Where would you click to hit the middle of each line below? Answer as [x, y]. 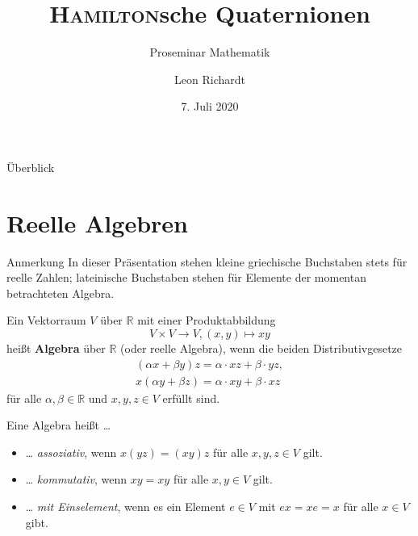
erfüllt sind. [191, 398]
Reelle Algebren [97, 222]
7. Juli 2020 [210, 106]
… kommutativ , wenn [76, 479]
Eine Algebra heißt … [59, 425]
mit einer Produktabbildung [207, 320]
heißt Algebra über [56, 348]
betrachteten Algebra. [61, 293]
